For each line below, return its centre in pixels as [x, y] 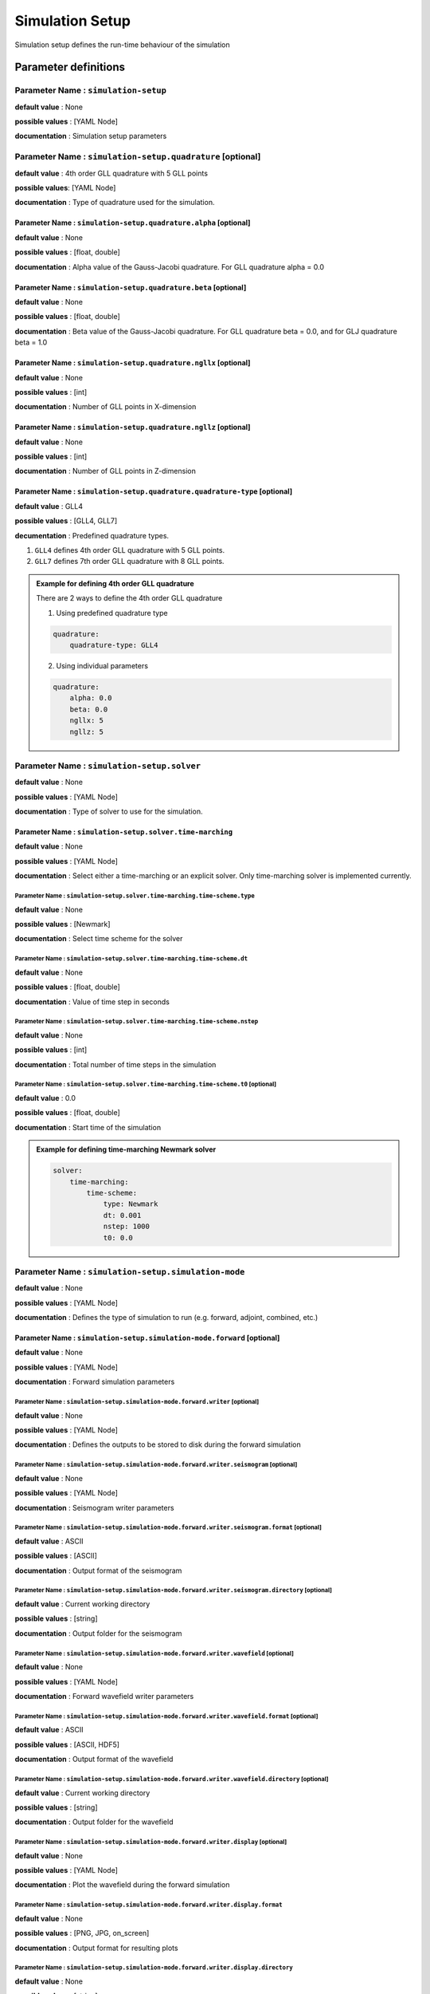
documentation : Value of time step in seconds [92, 1002]
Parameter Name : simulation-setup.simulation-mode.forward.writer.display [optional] [151, 1842]
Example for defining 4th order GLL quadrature [115, 583]
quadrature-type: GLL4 [114, 645]
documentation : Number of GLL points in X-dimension [106, 407]
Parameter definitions [70, 67]
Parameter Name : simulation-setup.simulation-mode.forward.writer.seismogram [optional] [156, 1465]
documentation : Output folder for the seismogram [98, 1633]
